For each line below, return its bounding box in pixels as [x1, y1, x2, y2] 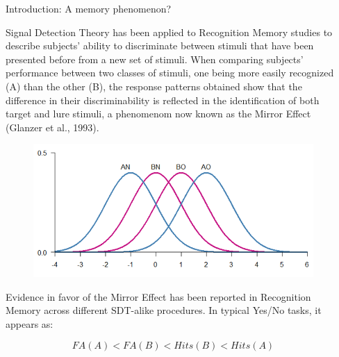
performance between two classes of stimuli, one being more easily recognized [6, 65, 334, 80]
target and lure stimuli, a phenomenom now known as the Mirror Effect [6, 106, 311, 121]
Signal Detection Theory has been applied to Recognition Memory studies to [6, 24, 333, 39]
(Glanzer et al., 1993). [6, 119, 99, 134]
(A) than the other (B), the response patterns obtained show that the [6, 78, 302, 93]
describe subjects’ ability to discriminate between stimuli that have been [6, 38, 314, 53]
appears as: [6, 316, 53, 331]
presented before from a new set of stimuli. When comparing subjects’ [6, 51, 304, 66]
